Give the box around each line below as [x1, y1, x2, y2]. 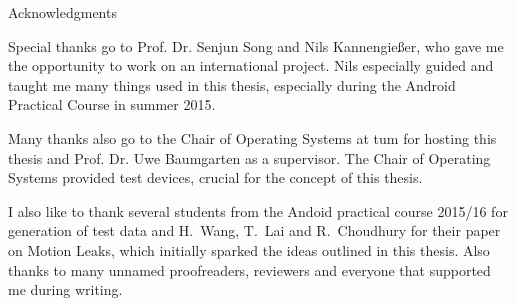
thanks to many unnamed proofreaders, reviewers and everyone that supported [8, 259, 491, 280]
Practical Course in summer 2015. [8, 94, 216, 115]
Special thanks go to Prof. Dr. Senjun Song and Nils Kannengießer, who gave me [8, 35, 504, 56]
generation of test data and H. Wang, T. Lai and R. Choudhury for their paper [8, 220, 501, 241]
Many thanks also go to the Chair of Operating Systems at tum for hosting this [8, 127, 497, 148]
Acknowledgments [8, 2, 117, 22]
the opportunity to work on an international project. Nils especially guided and [8, 55, 494, 76]
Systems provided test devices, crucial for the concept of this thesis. [8, 167, 423, 188]
